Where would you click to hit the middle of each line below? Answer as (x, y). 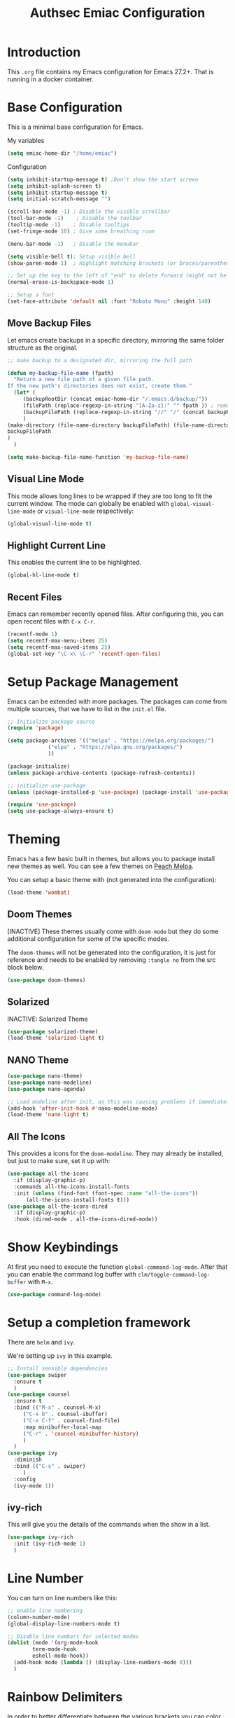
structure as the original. (43, 348)
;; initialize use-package (47, 785)
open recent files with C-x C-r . (51, 621)
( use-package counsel (39, 1395)
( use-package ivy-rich (40, 1537)
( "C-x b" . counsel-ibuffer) (65, 1414)
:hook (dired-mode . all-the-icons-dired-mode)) (86, 1219)
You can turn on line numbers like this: (62, 1597)
